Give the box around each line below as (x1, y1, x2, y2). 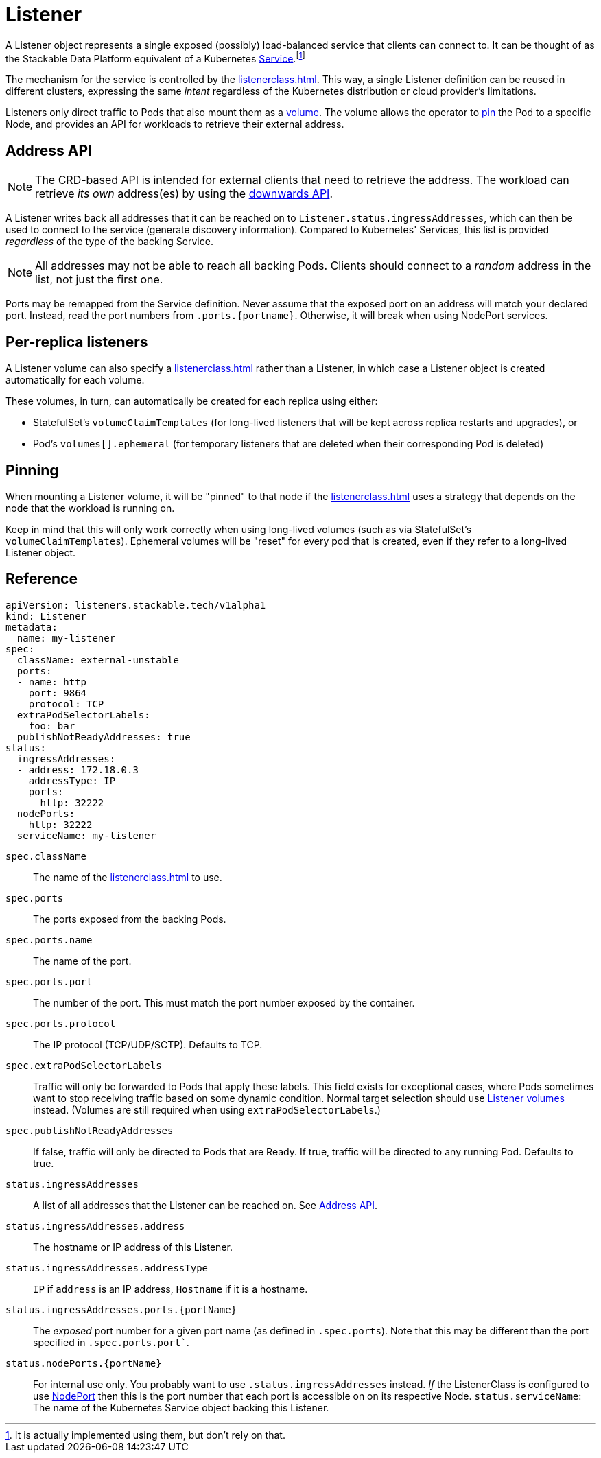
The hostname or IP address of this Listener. (33, 1241, 233, 1253)
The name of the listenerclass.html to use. (33, 871, 222, 883)
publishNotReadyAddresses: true (16, 731, 191, 742)
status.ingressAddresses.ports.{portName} (5, 1304, 237, 1315)
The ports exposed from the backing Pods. (33, 913, 226, 925)
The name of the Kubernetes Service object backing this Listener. (33, 1401, 329, 1413)
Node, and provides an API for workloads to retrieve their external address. (5, 118, 344, 130)
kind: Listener (5, 610, 87, 622)
